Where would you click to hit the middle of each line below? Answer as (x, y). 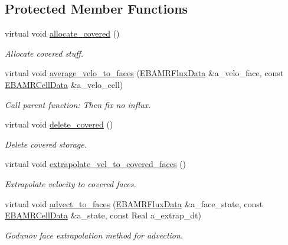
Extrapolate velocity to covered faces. (71, 183)
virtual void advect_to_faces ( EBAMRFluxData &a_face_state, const (134, 203)
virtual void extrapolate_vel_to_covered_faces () (96, 164)
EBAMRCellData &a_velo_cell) (64, 84)
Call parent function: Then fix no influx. (78, 104)
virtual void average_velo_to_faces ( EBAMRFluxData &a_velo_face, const (144, 73)
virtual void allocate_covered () (62, 33)
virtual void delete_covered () (59, 124)
